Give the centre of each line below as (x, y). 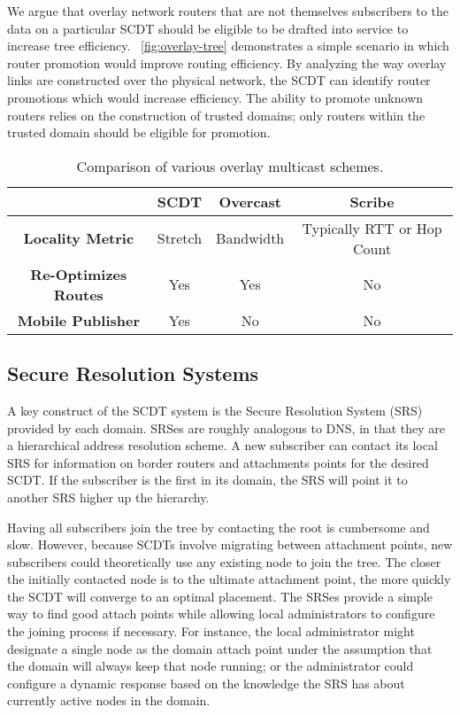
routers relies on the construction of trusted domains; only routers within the (216, 115)
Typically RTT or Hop (372, 228)
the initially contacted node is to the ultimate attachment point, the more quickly (229, 579)
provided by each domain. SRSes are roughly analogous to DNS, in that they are (226, 427)
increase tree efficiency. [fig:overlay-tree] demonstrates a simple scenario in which (228, 46)
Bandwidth (250, 238)
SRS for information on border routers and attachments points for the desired (218, 462)
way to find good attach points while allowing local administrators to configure (221, 614)
